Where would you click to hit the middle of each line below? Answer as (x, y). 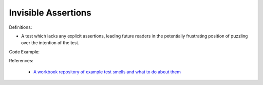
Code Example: (24, 51)
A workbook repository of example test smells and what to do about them (107, 72)
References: (21, 61)
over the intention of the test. (50, 43)
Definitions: (20, 27)
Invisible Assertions (50, 13)
